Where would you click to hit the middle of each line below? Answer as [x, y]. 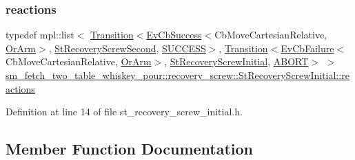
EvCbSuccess [174, 35]
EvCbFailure [307, 48]
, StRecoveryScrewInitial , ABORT [236, 61]
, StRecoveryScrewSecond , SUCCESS [127, 48]
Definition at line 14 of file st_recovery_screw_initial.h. [124, 112]
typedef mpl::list [40, 35]
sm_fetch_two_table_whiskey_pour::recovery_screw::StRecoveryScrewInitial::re [177, 75]
